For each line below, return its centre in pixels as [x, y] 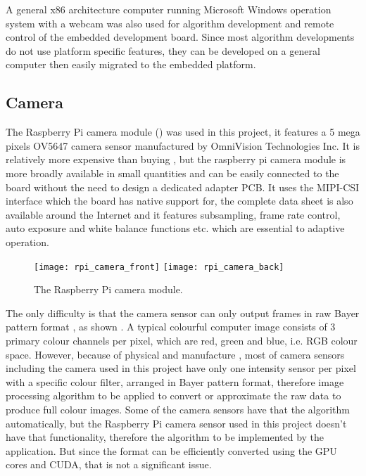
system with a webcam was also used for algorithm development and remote [170, 23]
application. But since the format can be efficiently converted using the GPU [171, 450]
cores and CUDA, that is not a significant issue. [109, 464]
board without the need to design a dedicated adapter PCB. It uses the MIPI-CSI [183, 187]
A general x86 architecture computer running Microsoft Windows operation [169, 9]
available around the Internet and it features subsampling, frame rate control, [173, 214]
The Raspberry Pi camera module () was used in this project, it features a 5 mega [183, 132]
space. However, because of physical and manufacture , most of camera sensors [175, 354]
